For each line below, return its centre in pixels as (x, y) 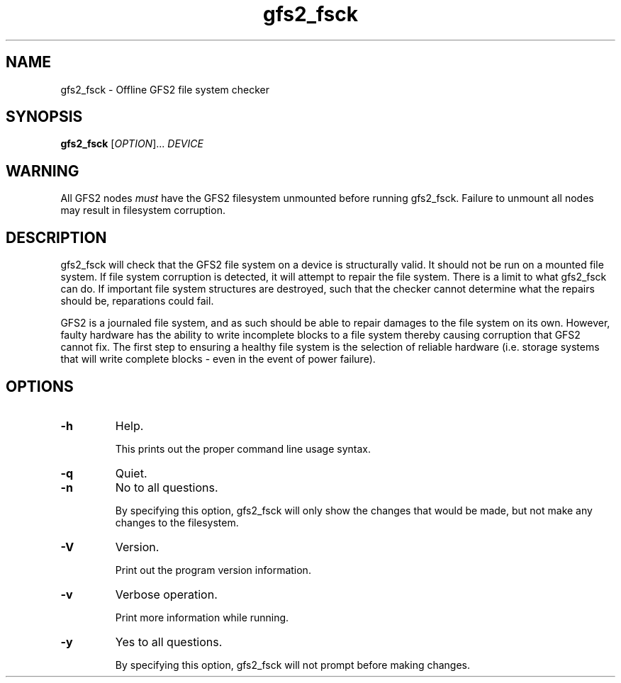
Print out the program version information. (213, 570)
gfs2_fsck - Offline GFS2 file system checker (165, 89)
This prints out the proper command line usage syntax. (243, 448)
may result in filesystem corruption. (143, 210)
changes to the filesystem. (177, 522)
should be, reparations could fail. (137, 301)
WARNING (43, 171)
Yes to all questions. (169, 642)
